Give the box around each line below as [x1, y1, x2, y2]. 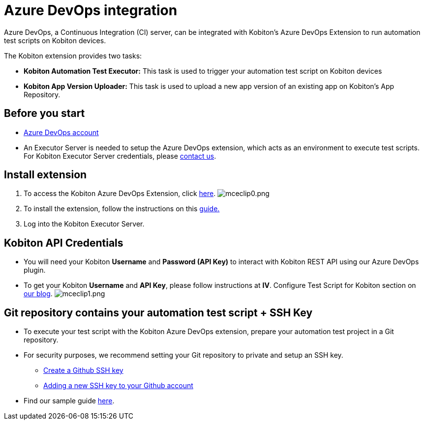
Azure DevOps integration [4, 2, 178, 19]
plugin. [24, 266, 46, 275]
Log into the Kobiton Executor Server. [24, 220, 145, 228]
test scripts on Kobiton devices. [4, 36, 106, 45]
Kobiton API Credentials [4, 236, 123, 249]
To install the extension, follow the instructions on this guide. [24, 204, 220, 213]
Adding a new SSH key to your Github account [43, 381, 193, 390]
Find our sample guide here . [24, 396, 115, 405]
